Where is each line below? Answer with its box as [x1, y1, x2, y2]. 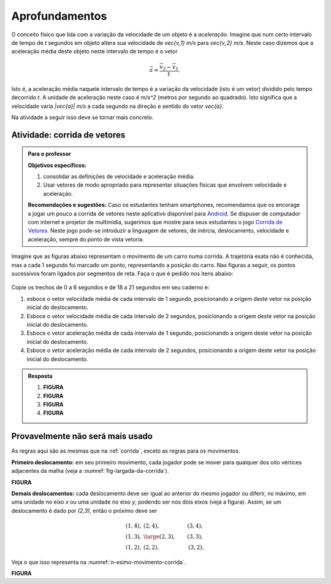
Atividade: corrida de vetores [11, 130, 126, 140]
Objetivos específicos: [28, 162, 87, 169]
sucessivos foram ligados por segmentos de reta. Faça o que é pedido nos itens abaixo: [11, 270, 234, 277]
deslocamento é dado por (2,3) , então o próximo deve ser [11, 507, 158, 514]
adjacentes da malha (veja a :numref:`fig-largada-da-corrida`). [11, 467, 169, 475]
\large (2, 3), [143, 533, 175, 540]
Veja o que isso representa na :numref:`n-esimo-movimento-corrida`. [11, 558, 186, 566]
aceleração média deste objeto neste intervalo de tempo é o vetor [11, 48, 178, 55]
